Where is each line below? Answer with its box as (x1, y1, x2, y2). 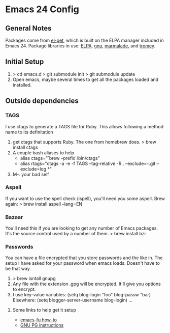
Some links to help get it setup (12, 307, 76, 313)
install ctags (12, 144, 38, 150)
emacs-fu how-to (20, 317, 57, 323)
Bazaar (5, 213, 23, 220)
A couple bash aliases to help (12, 149, 75, 156)
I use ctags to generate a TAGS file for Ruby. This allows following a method (5, 123, 164, 129)
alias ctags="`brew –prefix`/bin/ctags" (20, 155, 100, 161)
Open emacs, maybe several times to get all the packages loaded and (12, 76, 159, 82)
